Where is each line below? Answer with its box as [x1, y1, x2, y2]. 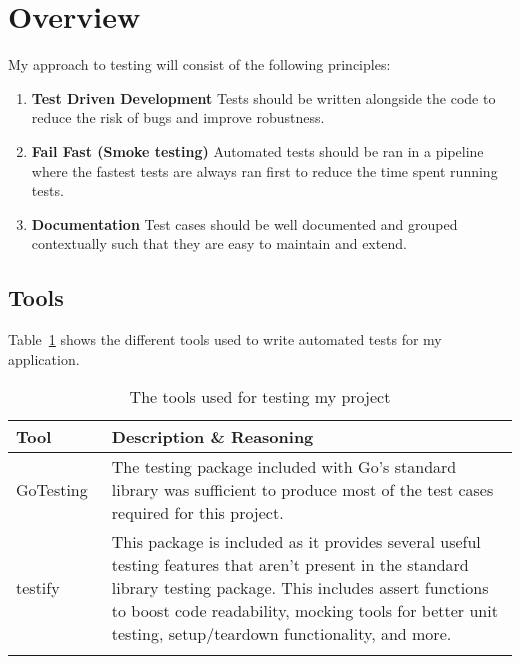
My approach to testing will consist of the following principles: [8, 54, 391, 75]
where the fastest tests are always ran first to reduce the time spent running [31, 160, 498, 181]
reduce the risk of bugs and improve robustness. [31, 107, 325, 128]
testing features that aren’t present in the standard [111, 553, 469, 577]
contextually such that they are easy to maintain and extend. [31, 233, 407, 254]
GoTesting [16, 478, 88, 502]
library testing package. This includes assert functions [111, 576, 489, 600]
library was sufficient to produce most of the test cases [111, 478, 494, 502]
